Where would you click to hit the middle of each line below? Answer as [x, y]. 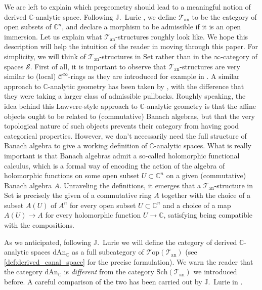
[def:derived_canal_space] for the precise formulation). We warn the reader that [129, 261]
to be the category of [224, 16]
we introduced [215, 272]
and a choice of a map [197, 205]
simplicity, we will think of [45, 56]
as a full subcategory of [108, 252]
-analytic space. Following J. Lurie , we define [105, 16]
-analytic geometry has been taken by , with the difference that [146, 86]
